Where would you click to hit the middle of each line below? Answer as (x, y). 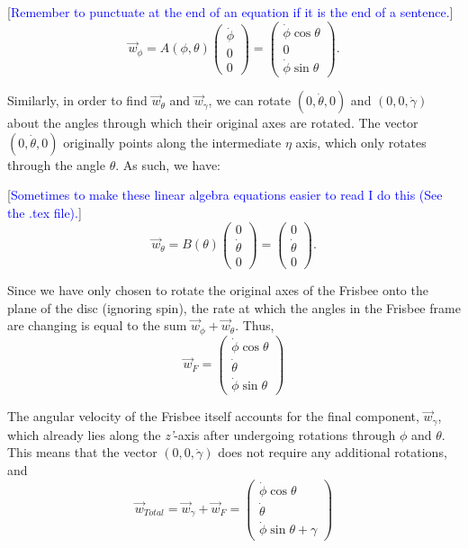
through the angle (56, 164)
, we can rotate (250, 100)
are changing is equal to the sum (97, 325)
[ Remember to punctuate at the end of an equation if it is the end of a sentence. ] (230, 12)
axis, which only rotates (361, 142)
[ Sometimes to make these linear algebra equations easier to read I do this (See (225, 195)
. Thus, (255, 325)
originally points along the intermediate (172, 142)
